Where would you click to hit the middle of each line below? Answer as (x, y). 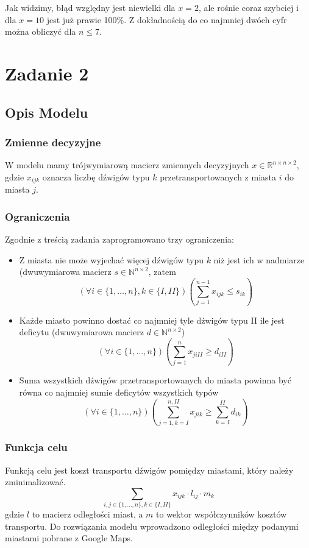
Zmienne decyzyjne (53, 142)
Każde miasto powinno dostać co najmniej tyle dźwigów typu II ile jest (152, 320)
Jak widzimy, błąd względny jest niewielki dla (90, 7)
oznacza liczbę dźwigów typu (96, 176)
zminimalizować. (35, 482)
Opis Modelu (47, 112)
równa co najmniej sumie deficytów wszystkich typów (119, 392)
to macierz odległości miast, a (87, 514)
